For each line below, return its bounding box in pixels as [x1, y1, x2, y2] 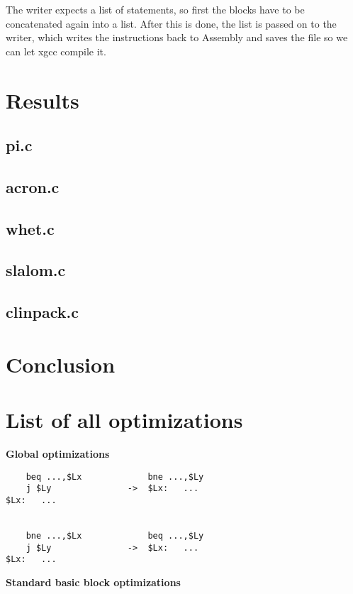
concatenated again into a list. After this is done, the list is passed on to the [6, 16, 337, 31]
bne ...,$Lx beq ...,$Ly [26, 531, 204, 541]
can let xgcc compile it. [6, 43, 106, 58]
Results [6, 85, 79, 114]
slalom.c [6, 259, 66, 281]
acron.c [6, 175, 60, 197]
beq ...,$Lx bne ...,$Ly [26, 471, 204, 482]
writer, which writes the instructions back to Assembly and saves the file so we [6, 30, 348, 45]
